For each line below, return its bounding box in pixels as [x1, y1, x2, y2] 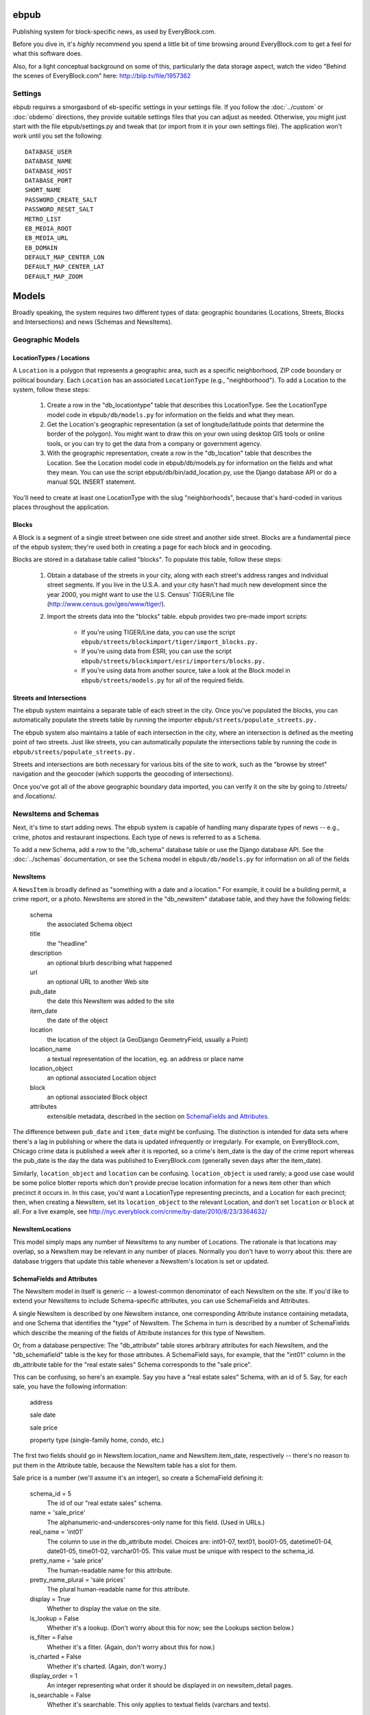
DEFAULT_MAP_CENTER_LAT [25, 263, 105, 271]
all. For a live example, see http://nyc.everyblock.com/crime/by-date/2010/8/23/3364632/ [12, 1207, 267, 1216]
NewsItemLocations [12, 1225, 71, 1233]
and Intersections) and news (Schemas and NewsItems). [12, 318, 173, 326]
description [29, 949, 62, 957]
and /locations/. [12, 792, 58, 801]
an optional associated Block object [47, 1093, 147, 1101]
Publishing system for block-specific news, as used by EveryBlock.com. [12, 27, 216, 36]
